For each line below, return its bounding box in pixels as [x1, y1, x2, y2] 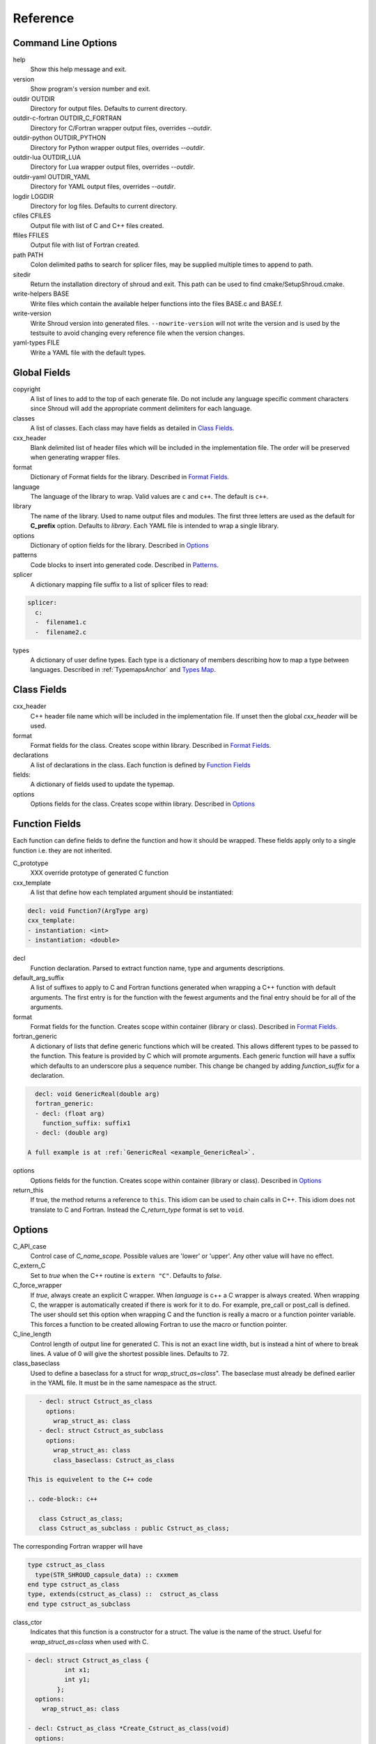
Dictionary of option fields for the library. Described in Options [30, 541, 209, 549]
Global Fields [13, 366, 71, 378]
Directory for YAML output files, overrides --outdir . [30, 182, 176, 191]
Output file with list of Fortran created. [30, 241, 140, 249]
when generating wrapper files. [30, 453, 120, 462]
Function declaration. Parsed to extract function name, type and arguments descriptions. [30, 963, 285, 972]
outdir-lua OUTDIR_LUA [13, 153, 81, 161]
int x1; [63, 1666, 91, 1674]
